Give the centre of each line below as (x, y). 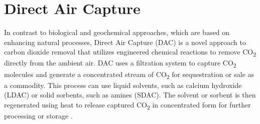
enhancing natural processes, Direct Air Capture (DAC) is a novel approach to (125, 42)
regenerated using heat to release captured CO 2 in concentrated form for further (127, 105)
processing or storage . (38, 115)
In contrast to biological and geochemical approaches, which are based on (117, 32)
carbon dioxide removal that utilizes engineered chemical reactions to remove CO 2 (130, 52)
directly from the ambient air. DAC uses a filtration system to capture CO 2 (120, 63)
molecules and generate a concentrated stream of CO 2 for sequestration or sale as (129, 74)
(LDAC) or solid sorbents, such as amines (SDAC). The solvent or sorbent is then (130, 95)
